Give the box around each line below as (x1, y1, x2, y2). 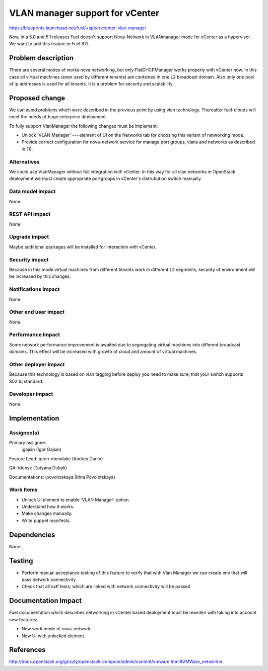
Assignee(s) (9, 429, 40, 436)
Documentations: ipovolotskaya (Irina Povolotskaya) (9, 474, 116, 480)
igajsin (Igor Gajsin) (21, 446, 62, 452)
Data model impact (9, 188, 56, 195)
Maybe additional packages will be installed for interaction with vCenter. (9, 244, 157, 250)
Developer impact (9, 391, 53, 398)
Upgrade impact (9, 234, 49, 241)
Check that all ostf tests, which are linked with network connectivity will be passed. (21, 584, 192, 589)
